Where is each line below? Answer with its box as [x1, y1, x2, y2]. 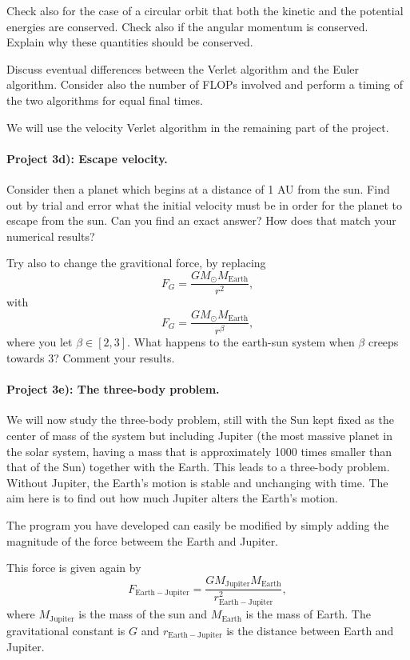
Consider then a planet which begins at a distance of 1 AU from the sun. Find [6, 180, 390, 197]
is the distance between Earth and [226, 622, 394, 638]
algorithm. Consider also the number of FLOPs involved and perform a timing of [6, 76, 404, 93]
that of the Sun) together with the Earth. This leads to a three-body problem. [6, 458, 390, 475]
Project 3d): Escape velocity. [6, 150, 168, 166]
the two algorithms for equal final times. [6, 91, 204, 108]
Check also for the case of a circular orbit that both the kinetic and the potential [6, 2, 404, 18]
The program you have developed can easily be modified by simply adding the [6, 516, 389, 533]
